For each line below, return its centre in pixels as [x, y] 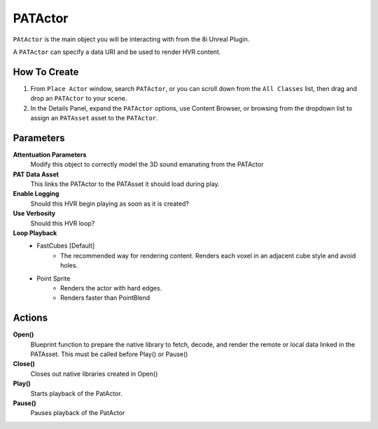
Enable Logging [36, 194]
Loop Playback [35, 233]
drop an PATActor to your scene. [79, 99]
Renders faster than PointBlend [105, 298]
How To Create [46, 72]
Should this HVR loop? [63, 223]
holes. [69, 265]
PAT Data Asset [36, 174]
